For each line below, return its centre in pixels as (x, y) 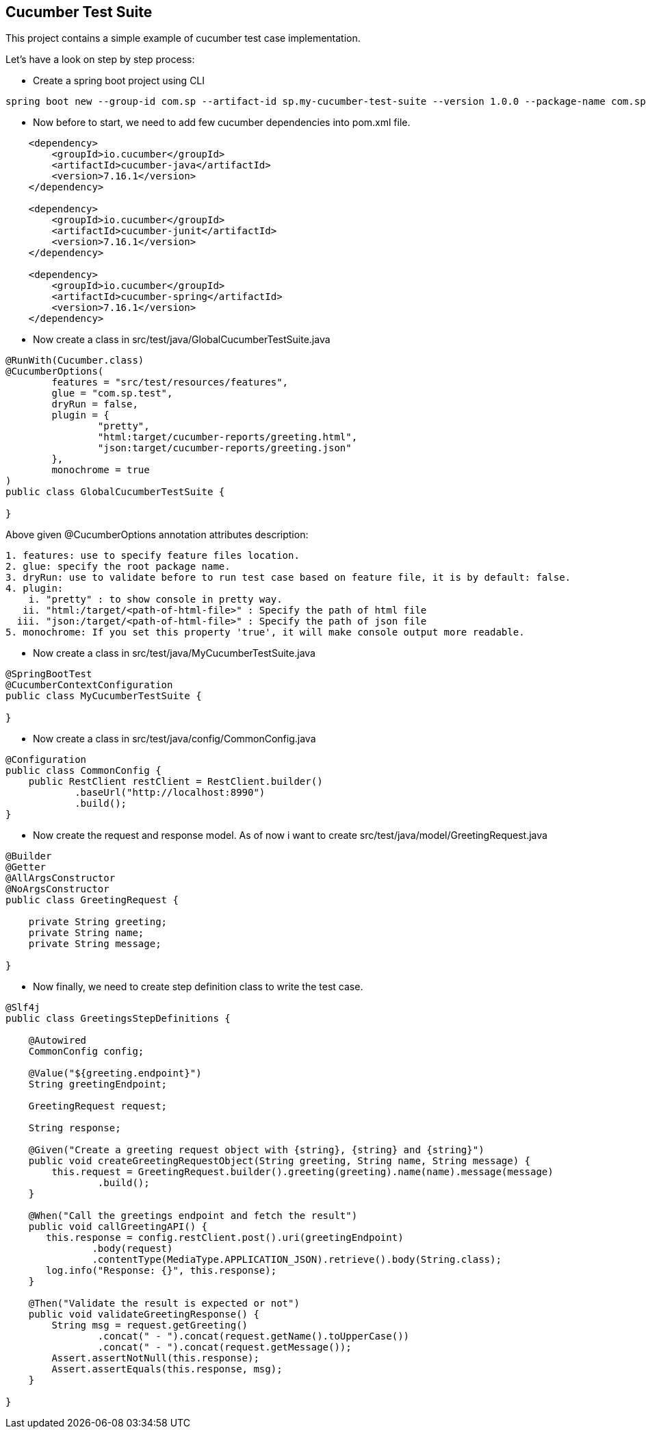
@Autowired (57, 1041)
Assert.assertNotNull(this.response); (155, 1358)
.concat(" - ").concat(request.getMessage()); (224, 1347)
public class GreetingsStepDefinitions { (118, 1019)
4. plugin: (35, 589)
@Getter (26, 867)
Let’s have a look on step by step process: (100, 60)
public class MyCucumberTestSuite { (104, 696)
